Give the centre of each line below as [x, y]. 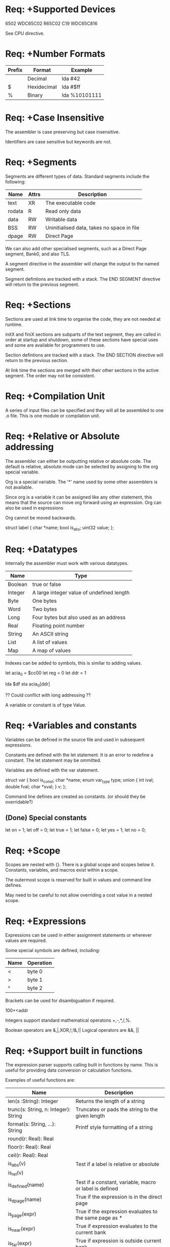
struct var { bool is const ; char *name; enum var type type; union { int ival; [80, 780]
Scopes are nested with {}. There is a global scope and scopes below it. [80, 865]
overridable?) [19, 801]
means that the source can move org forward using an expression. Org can [83, 502]
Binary [35, 95]
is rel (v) [16, 1173]
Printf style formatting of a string [114, 1127]
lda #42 [71, 78]
